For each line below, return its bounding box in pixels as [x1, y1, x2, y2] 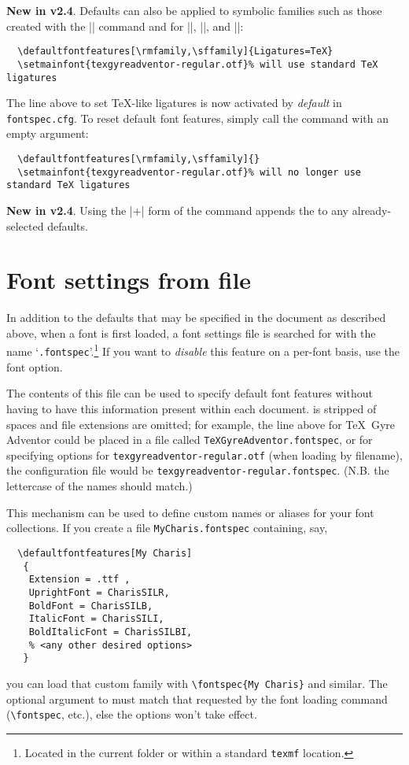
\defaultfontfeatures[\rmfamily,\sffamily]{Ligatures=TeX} [17, 46, 333, 57]
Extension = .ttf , [28, 574, 131, 586]
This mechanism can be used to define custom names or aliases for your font [6, 504, 374, 520]
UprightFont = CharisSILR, [28, 586, 170, 598]
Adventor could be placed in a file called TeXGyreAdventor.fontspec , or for [6, 431, 373, 448]
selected [6, 217, 44, 234]
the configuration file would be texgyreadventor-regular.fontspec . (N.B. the [6, 462, 389, 479]
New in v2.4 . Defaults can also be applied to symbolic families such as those [6, 2, 382, 18]
